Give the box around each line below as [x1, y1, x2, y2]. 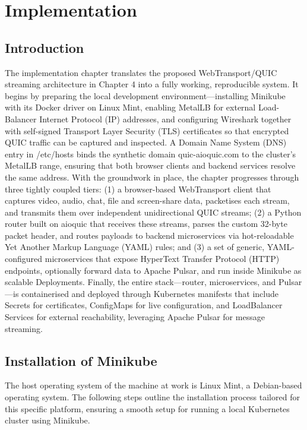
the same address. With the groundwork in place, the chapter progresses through [5, 170, 299, 183]
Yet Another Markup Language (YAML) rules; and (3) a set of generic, [5, 241, 265, 253]
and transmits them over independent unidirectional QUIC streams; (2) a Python [5, 205, 302, 218]
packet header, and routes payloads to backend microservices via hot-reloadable [5, 229, 294, 241]
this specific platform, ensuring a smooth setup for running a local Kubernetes [5, 402, 290, 415]
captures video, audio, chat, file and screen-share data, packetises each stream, [5, 194, 290, 207]
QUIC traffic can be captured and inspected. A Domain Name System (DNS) [5, 136, 287, 148]
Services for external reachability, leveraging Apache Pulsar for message [5, 311, 265, 323]
